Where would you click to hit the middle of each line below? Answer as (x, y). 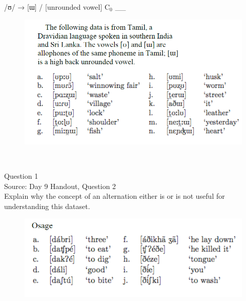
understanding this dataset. (47, 206)
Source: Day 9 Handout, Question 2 (60, 186)
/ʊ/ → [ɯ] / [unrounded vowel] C (57, 7)
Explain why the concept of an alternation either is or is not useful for (115, 196)
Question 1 (21, 176)
